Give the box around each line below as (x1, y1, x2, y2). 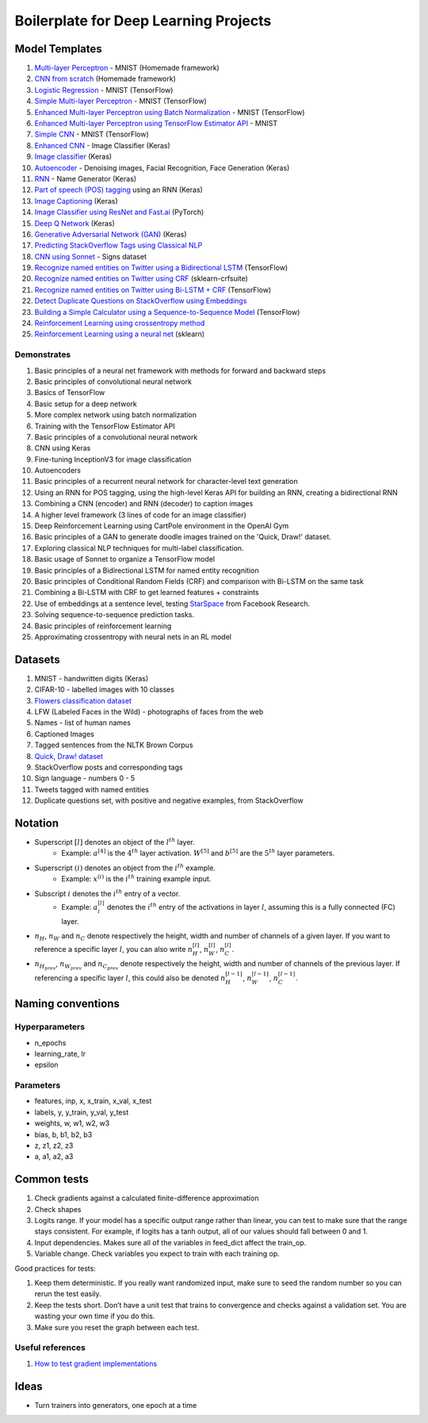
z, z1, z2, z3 (34, 1141, 74, 1150)
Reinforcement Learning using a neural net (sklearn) (34, 329, 205, 339)
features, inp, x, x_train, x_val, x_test (34, 1096, 152, 1106)
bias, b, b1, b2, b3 (34, 1130, 93, 1139)
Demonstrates (14, 349, 71, 360)
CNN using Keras (34, 443, 91, 453)
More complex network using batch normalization (34, 410, 197, 420)
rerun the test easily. (34, 1289, 102, 1298)
